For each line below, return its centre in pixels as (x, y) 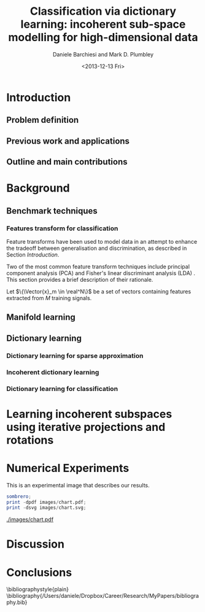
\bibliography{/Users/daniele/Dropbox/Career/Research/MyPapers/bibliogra (103, 596)
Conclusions (39, 572)
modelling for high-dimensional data (103, 37)
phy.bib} (17, 602)
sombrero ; (19, 496)
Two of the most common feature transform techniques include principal (98, 266)
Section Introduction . (33, 254)
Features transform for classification (62, 228)
